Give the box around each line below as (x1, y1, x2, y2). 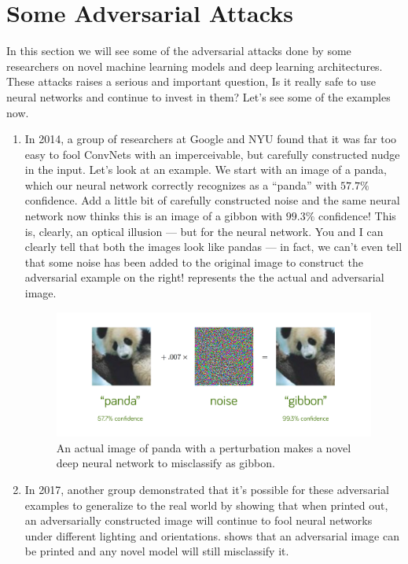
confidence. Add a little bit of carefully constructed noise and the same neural (24, 192, 400, 208)
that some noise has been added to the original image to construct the (24, 253, 363, 270)
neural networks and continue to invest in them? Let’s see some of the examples (6, 88, 391, 105)
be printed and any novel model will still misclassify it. (24, 543, 289, 559)
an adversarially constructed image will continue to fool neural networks (24, 512, 373, 529)
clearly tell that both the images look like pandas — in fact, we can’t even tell (24, 238, 402, 255)
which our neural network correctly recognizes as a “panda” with (24, 176, 337, 193)
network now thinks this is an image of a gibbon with (24, 208, 283, 224)
